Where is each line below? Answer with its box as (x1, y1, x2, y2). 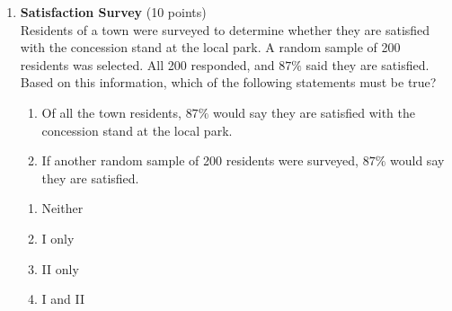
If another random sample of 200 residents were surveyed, (41, 151, 359, 170)
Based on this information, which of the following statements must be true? (20, 73, 437, 92)
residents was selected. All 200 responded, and (20, 55, 275, 74)
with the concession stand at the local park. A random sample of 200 (20, 38, 401, 57)
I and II (41, 289, 85, 308)
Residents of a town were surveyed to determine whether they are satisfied (20, 20, 430, 39)
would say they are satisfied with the (212, 102, 415, 121)
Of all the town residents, (41, 102, 182, 121)
